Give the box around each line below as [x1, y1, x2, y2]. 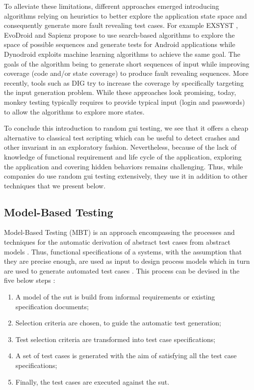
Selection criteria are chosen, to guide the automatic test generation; [15, 318, 221, 328]
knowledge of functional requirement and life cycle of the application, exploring [4, 151, 242, 161]
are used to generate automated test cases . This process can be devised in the [4, 265, 240, 275]
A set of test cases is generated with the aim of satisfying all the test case [15, 350, 237, 361]
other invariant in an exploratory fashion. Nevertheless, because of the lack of [4, 142, 237, 152]
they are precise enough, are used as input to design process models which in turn [4, 256, 250, 266]
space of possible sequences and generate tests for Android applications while [4, 39, 235, 49]
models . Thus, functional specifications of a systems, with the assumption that [4, 246, 242, 256]
